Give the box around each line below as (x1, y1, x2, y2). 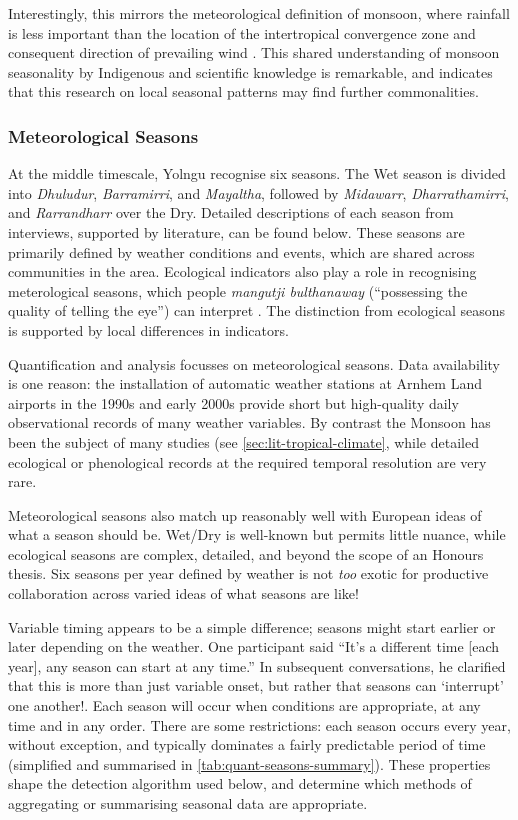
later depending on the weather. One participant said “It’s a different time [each (8, 636, 500, 657)
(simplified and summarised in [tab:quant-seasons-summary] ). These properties (8, 753, 491, 774)
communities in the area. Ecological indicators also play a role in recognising (8, 261, 477, 282)
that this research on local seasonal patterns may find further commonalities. (8, 81, 479, 102)
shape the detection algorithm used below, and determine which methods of (8, 773, 472, 794)
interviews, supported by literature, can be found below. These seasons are (8, 221, 465, 242)
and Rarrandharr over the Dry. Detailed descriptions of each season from (8, 202, 454, 223)
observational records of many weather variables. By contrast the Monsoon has (8, 412, 491, 433)
